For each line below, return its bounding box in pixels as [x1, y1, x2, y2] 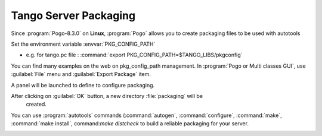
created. [26, 101, 47, 108]
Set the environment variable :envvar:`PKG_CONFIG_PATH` [11, 40, 156, 48]
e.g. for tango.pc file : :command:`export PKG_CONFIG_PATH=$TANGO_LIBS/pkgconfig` [26, 51, 243, 59]
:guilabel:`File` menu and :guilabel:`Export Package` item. [11, 71, 151, 78]
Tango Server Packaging [11, 9, 136, 22]
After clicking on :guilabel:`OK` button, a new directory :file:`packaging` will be [11, 92, 203, 99]
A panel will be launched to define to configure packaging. [11, 81, 155, 88]
